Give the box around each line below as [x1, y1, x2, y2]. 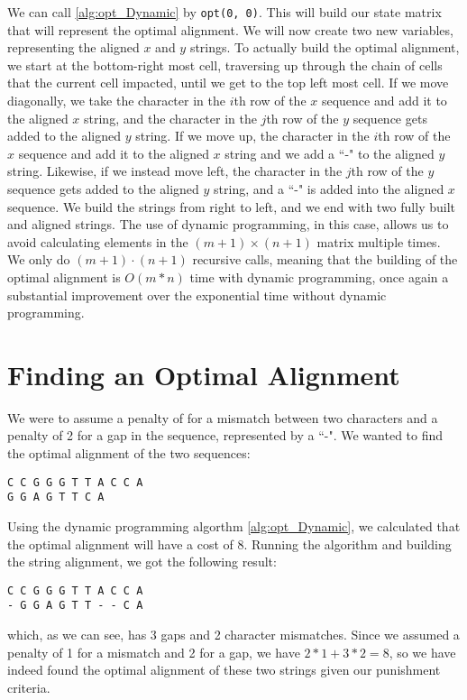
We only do [7, 250, 70, 269]
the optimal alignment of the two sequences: [7, 444, 251, 463]
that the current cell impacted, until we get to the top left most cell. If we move [7, 73, 449, 92]
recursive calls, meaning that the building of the [192, 250, 458, 269]
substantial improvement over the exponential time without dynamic [7, 285, 387, 304]
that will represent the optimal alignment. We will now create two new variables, [7, 20, 453, 39]
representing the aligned [7, 38, 140, 57]
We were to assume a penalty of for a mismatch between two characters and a [7, 408, 438, 427]
